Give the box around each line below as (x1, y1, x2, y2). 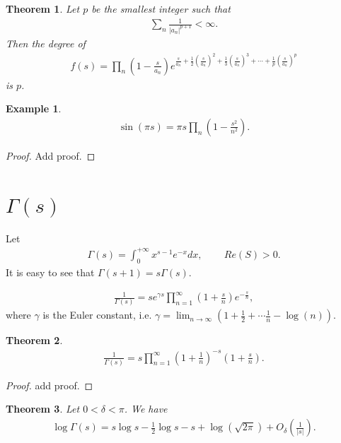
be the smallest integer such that (91, 1, 231, 16)
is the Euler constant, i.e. (42, 307, 152, 322)
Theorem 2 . (6, 333, 63, 348)
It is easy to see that (6, 264, 95, 279)
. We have (124, 401, 168, 416)
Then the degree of (6, 36, 86, 51)
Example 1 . (6, 101, 62, 116)
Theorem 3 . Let (6, 401, 80, 416)
